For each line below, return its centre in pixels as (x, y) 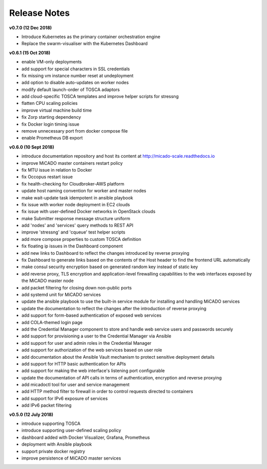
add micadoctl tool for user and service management (75, 385)
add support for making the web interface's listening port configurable (93, 371)
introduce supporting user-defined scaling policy (71, 430)
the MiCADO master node (48, 281)
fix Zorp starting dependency (51, 117)
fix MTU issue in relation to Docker (57, 170)
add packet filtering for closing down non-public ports (77, 287)
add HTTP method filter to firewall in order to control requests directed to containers (107, 391)
